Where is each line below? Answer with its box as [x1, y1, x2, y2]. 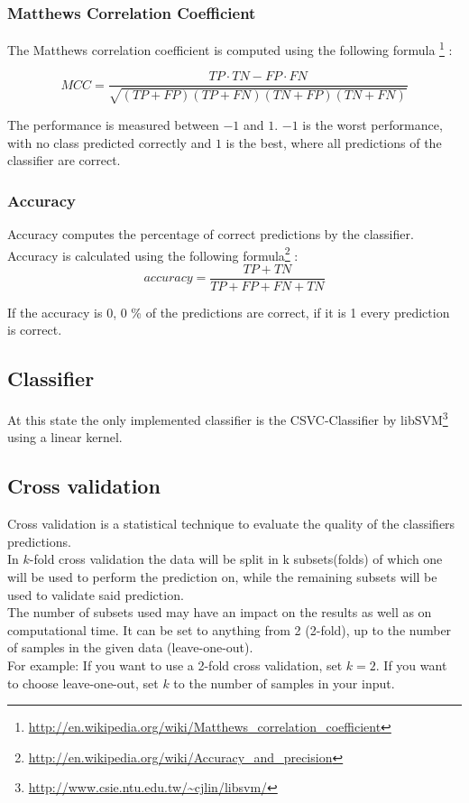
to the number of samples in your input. [173, 673, 395, 692]
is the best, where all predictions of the [225, 133, 442, 152]
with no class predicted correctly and [7, 133, 212, 152]
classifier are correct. [7, 151, 121, 170]
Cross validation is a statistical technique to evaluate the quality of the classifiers [7, 514, 455, 533]
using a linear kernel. [7, 428, 123, 447]
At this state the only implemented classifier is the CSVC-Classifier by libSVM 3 [7, 408, 448, 429]
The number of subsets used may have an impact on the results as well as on [7, 603, 432, 622]
